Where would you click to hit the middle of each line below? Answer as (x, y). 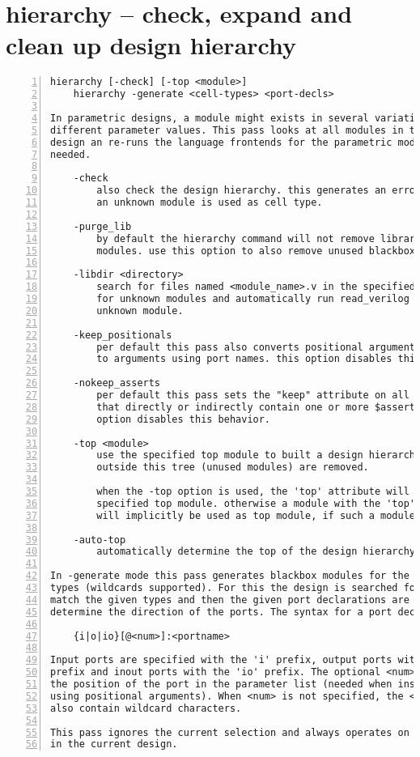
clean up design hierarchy (151, 45)
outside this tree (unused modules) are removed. (233, 468)
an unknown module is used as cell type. (210, 203)
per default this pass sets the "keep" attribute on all (253, 396)
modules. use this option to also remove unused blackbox (256, 251)
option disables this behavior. (184, 419)
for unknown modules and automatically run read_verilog (253, 299)
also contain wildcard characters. (146, 708)
